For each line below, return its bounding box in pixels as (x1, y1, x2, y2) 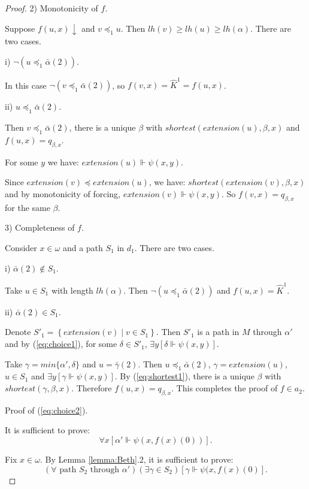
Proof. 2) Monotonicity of (5, 2, 98, 14)
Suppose (5, 22, 35, 34)
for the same (5, 201, 50, 213)
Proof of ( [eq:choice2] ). (5, 403, 88, 416)
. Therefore (71, 382, 112, 394)
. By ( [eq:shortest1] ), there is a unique (114, 370, 255, 382)
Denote (5, 325, 31, 338)
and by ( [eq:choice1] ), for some (5, 337, 117, 350)
